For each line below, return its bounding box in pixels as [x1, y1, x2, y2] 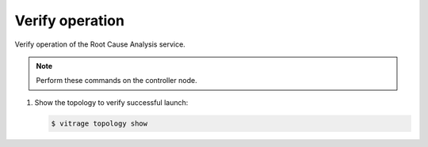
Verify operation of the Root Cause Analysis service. [14, 40, 185, 49]
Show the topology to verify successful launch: [34, 97, 189, 107]
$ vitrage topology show [51, 119, 148, 128]
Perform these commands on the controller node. [36, 76, 197, 85]
